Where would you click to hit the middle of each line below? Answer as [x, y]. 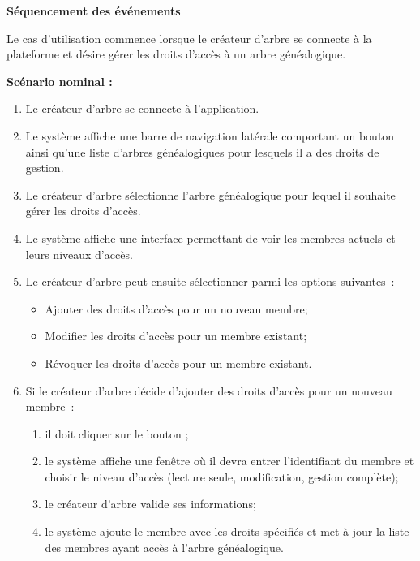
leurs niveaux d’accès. [79, 254]
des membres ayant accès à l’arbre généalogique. [164, 547]
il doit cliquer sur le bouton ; [117, 433]
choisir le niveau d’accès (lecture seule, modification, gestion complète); [222, 476]
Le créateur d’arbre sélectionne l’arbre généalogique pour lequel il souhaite [210, 194]
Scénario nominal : [60, 81]
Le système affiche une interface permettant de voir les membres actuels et [210, 237]
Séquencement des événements [94, 11]
